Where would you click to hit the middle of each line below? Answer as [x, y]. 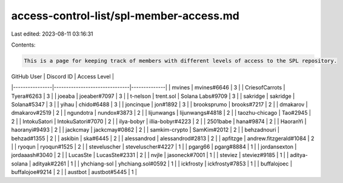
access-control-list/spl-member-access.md [125, 16]
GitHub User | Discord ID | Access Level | [63, 76]
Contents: [23, 45]
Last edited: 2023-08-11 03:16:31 [52, 34]
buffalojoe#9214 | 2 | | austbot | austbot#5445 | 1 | [74, 172]
